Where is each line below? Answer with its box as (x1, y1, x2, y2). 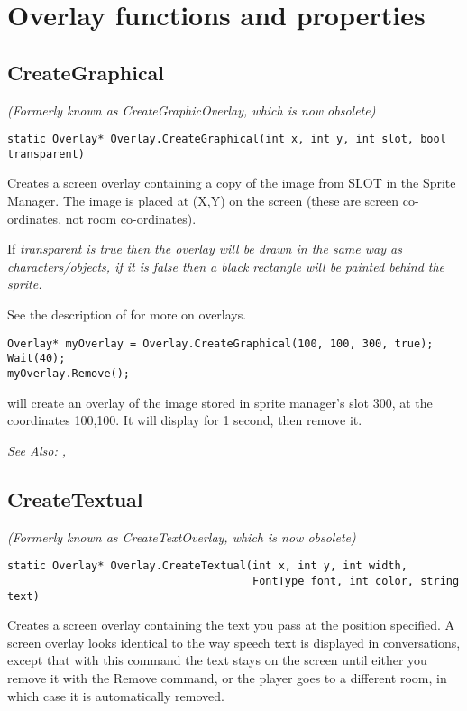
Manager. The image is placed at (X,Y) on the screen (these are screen (7, 191, 398, 210)
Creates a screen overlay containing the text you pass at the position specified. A (7, 615, 454, 634)
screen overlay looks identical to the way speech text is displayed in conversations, (7, 633, 461, 651)
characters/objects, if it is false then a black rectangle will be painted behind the (7, 256, 445, 275)
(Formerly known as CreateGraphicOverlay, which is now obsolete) (7, 100, 376, 119)
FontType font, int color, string (252, 574, 460, 587)
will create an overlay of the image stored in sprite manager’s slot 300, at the (7, 392, 433, 411)
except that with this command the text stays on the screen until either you (7, 651, 427, 669)
